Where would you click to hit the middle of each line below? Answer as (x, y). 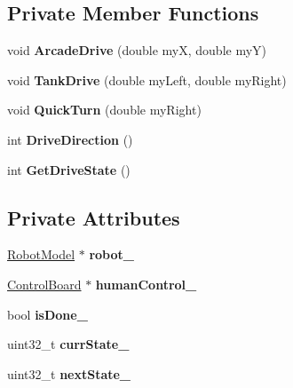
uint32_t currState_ (68, 344)
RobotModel (41, 254)
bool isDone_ (48, 314)
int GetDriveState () (69, 169)
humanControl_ (146, 284)
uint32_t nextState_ (69, 373)
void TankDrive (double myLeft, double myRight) (147, 79)
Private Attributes (94, 217)
